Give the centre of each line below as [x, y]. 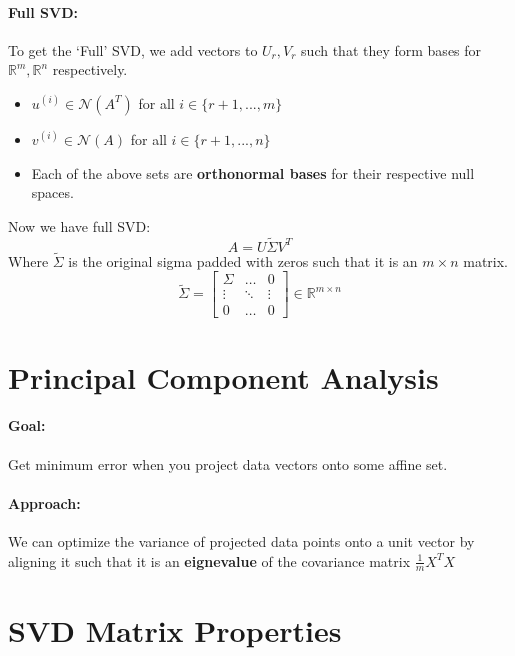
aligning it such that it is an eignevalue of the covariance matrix [209, 560]
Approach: [44, 502]
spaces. [52, 192]
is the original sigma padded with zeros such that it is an [243, 260]
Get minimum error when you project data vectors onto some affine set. [228, 463]
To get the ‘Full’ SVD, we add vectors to [133, 49]
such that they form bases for [391, 49]
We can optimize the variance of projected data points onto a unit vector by [241, 541]
